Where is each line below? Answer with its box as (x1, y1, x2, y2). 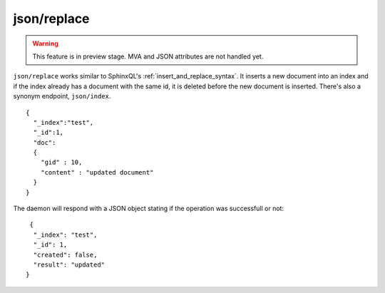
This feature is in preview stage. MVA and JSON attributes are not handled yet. (32, 52, 264, 61)
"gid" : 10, (40, 158, 83, 167)
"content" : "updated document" (40, 168, 154, 176)
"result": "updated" (33, 260, 106, 269)
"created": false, (33, 250, 98, 259)
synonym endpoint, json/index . (13, 92, 111, 101)
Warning (32, 39, 58, 48)
